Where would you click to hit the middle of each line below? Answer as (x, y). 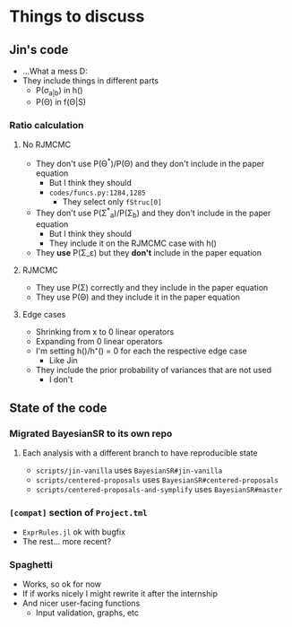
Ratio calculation (47, 125)
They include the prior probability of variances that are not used (153, 370)
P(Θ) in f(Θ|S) (61, 101)
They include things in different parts (90, 81)
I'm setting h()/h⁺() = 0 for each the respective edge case (142, 351)
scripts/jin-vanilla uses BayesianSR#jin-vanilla (129, 470)
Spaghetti (31, 565)
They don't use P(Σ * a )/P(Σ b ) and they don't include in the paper (153, 213)
